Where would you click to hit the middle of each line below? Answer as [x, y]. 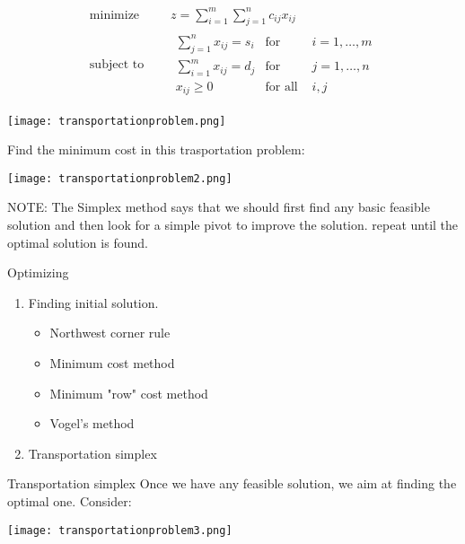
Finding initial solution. [93, 302]
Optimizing [38, 272]
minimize [114, 15]
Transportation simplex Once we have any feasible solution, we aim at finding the [232, 483]
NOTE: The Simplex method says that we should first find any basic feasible [219, 207]
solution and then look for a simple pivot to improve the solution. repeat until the [233, 224]
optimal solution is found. [78, 242]
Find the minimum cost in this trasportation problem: [156, 149]
